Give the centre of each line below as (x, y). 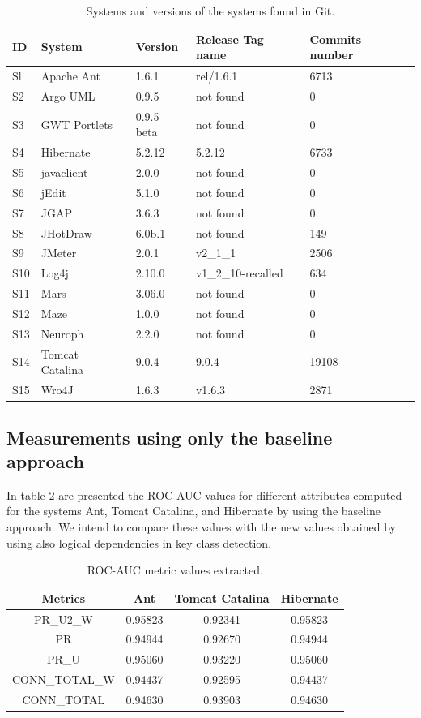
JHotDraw (66, 232)
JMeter (59, 253)
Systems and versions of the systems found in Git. (210, 11)
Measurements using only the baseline (170, 437)
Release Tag (230, 39)
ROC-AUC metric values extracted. (175, 570)
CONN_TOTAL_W (64, 679)
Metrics (64, 598)
